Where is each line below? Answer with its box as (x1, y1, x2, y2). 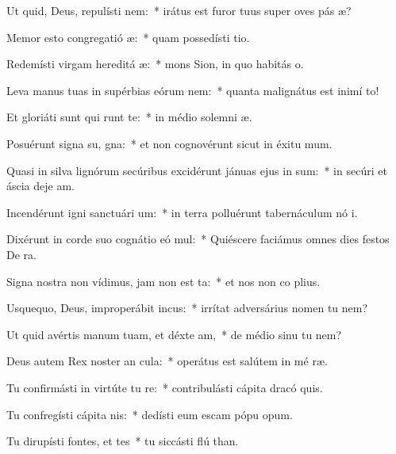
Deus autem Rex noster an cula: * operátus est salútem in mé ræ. (6, 353, 328, 369)
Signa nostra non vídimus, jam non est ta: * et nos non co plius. (6, 273, 321, 289)
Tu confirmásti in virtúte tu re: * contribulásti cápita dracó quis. (6, 379, 323, 395)
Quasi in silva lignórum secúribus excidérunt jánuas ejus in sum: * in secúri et (6, 162, 387, 178)
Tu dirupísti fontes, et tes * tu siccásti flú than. (6, 433, 239, 449)
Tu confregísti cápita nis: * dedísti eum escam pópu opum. (6, 406, 293, 422)
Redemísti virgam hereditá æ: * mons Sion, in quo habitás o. (6, 55, 304, 72)
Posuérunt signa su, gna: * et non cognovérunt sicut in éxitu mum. (6, 135, 333, 151)
